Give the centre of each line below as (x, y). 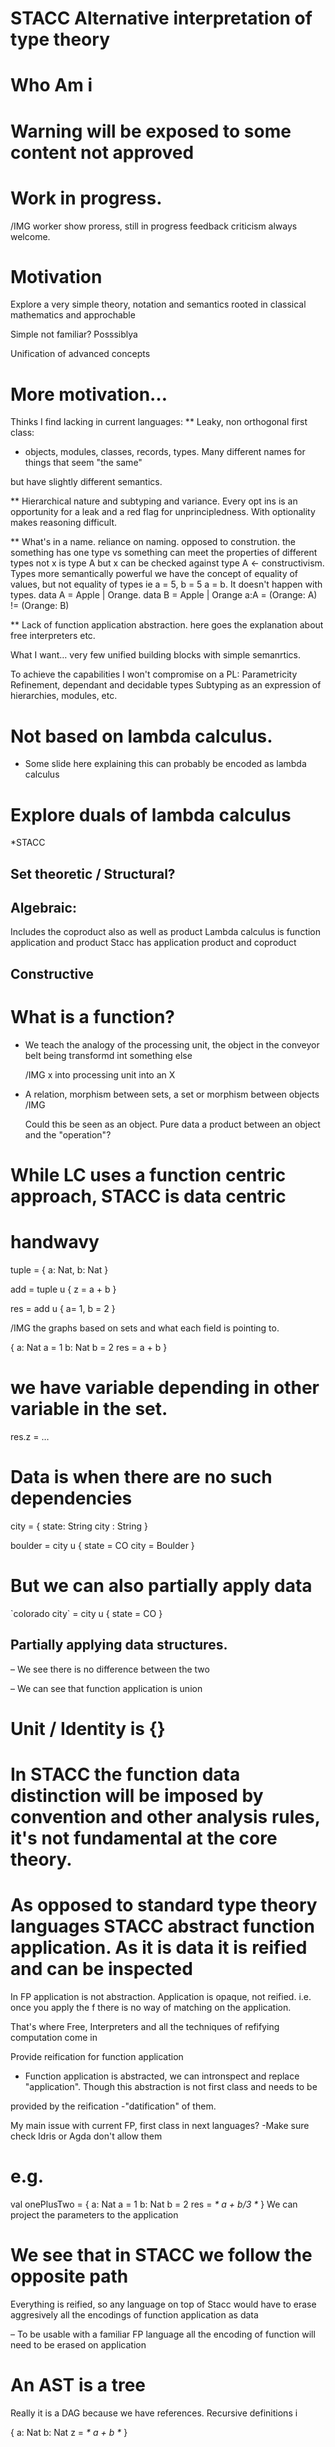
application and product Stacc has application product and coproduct (153, 943)
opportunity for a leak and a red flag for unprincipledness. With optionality (163, 512)
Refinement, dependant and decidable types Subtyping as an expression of (166, 685)
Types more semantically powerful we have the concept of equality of (154, 574)
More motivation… (89, 394)
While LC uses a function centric (148, 1174)
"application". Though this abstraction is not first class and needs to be (171, 2086)
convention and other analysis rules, (165, 1816)
